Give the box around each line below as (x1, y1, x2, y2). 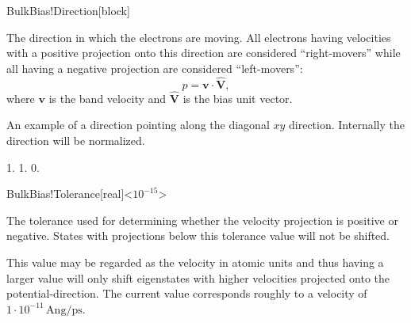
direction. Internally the (289, 116, 405, 133)
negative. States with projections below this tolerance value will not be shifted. (6, 227, 390, 244)
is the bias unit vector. (182, 89, 293, 106)
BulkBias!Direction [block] (6, 2, 130, 18)
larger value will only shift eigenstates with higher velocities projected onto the (6, 269, 390, 286)
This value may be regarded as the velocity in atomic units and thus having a (6, 253, 384, 270)
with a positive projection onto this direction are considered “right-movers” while (6, 44, 401, 61)
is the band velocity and (48, 89, 167, 106)
